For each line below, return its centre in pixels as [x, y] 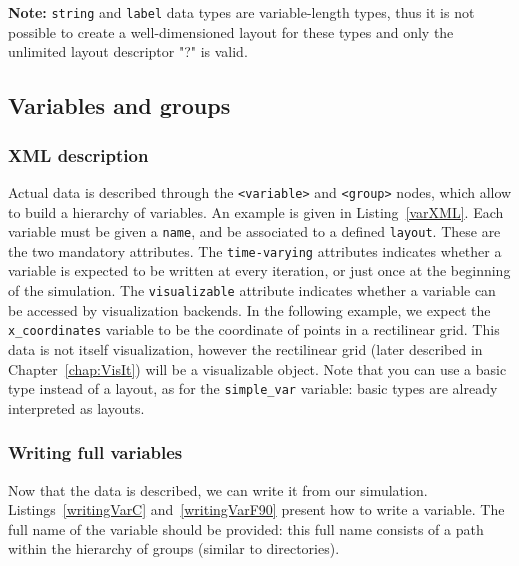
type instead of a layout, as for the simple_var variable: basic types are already [253, 388]
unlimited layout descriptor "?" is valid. [128, 51]
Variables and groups [119, 105]
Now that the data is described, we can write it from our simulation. [218, 489]
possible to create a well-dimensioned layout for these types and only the [231, 31]
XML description [78, 154]
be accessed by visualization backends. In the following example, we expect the [249, 309]
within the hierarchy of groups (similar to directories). [174, 548]
